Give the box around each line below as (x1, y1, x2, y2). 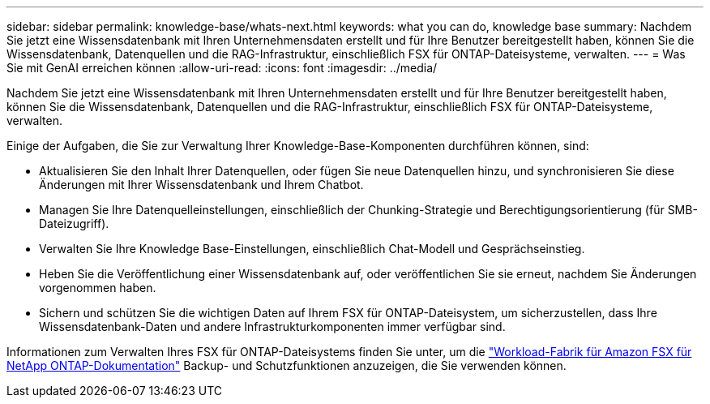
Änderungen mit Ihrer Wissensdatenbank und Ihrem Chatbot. (39, 178, 364, 191)
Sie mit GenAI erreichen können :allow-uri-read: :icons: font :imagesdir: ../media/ (6, 61, 438, 75)
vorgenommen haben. (39, 281, 156, 294)
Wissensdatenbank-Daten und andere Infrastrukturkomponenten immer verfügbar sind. (39, 320, 506, 333)
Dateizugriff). (39, 217, 109, 230)
